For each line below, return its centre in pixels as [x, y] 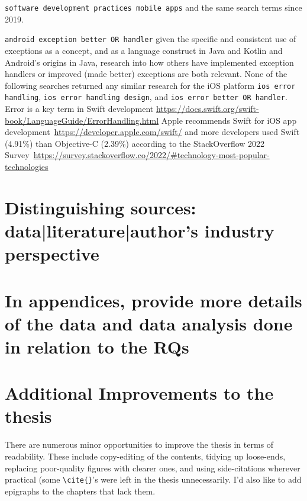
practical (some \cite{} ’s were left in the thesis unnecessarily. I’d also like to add [153, 479]
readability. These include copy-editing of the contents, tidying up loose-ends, [145, 456]
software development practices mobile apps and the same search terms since [153, 7]
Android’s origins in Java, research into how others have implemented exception [149, 62]
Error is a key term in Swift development [79, 108]
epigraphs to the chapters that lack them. [80, 491]
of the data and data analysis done [149, 323]
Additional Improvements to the [139, 393]
